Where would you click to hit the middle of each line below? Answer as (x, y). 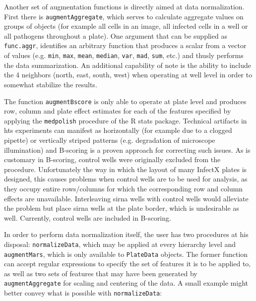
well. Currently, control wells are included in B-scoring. (88, 217)
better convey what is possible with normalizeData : (83, 293)
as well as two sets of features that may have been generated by (101, 273)
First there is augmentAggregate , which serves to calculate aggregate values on (124, 16)
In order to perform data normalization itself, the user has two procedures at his (126, 234)
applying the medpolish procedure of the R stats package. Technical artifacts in (126, 120)
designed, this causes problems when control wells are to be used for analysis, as (126, 179)
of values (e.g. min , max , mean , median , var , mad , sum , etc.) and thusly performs (124, 55)
